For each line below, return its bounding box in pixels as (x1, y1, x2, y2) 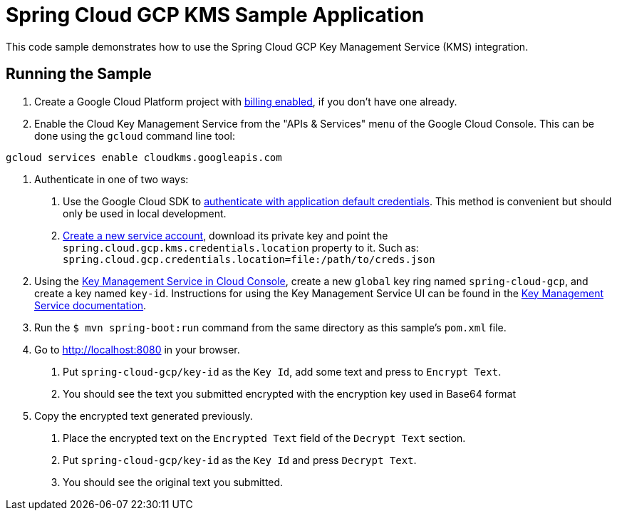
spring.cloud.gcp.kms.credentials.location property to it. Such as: (63, 241, 419, 254)
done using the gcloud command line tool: (34, 129, 236, 142)
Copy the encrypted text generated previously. (34, 409, 253, 422)
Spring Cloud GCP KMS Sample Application (6, 3, 425, 27)
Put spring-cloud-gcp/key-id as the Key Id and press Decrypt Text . (63, 453, 417, 466)
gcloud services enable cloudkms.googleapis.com (6, 151, 282, 163)
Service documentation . (34, 299, 147, 311)
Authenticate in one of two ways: (34, 172, 189, 185)
